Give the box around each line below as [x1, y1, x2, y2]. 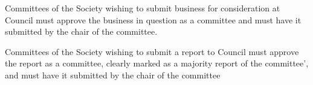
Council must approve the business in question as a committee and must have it [5, 13, 302, 26]
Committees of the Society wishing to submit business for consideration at [5, 2, 280, 14]
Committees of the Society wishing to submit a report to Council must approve [5, 45, 299, 57]
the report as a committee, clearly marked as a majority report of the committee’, [5, 57, 309, 69]
